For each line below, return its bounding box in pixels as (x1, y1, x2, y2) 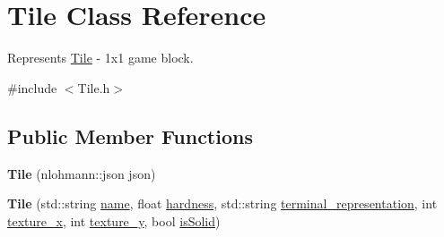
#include (7, 78, 57, 97)
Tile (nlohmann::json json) (7, 164, 156, 182)
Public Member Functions (7, 122, 253, 149)
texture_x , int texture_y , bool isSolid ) (7, 211, 221, 230)
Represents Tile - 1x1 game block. (7, 48, 194, 67)
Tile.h (77, 78, 110, 97)
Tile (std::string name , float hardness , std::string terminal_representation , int (7, 194, 438, 213)
